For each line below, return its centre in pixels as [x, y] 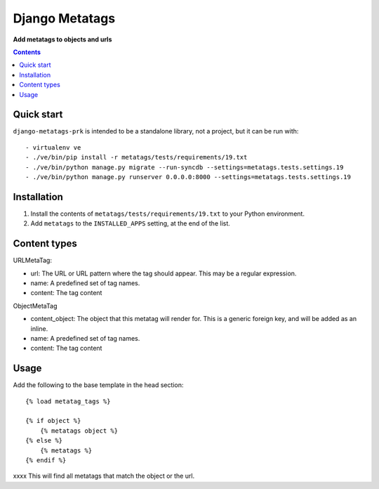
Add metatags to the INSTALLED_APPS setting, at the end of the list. [131, 223]
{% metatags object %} [79, 431]
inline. [39, 328]
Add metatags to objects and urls [62, 39]
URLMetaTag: [33, 261]
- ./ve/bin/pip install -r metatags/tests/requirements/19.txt [137, 157]
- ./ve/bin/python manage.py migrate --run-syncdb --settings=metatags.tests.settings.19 [185, 167]
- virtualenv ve [53, 147]
